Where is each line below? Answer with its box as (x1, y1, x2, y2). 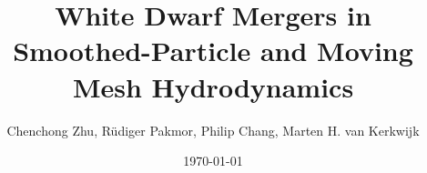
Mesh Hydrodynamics (72, 67, 354, 105)
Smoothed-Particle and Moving (13, 32, 413, 69)
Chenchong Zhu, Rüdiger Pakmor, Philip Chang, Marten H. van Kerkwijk (6, 120, 420, 139)
